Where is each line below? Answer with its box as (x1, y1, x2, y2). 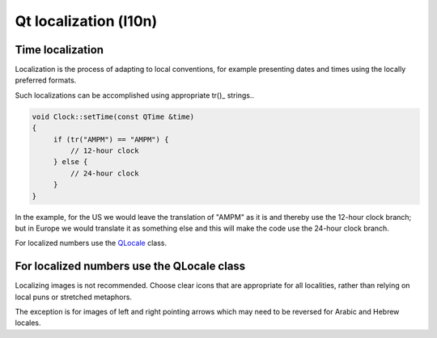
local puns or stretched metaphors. (15, 292, 133, 302)
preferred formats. (15, 75, 77, 85)
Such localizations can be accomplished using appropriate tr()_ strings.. (15, 90, 255, 100)
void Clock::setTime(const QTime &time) (32, 112, 194, 121)
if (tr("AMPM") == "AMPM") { (53, 134, 169, 144)
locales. (15, 318, 41, 327)
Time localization (15, 43, 104, 57)
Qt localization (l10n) (15, 12, 158, 30)
